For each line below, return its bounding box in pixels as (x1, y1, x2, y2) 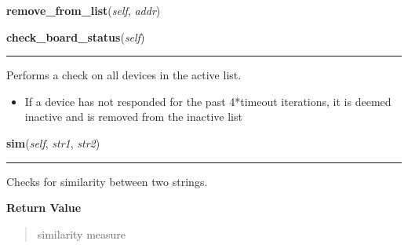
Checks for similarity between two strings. (6, 173, 208, 189)
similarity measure (37, 225, 126, 242)
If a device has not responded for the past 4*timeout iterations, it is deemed (24, 93, 392, 109)
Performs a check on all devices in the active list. (6, 67, 242, 83)
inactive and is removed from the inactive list (24, 108, 242, 125)
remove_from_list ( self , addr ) (6, 2, 161, 18)
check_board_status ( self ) (6, 28, 145, 45)
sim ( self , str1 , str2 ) (6, 134, 100, 151)
